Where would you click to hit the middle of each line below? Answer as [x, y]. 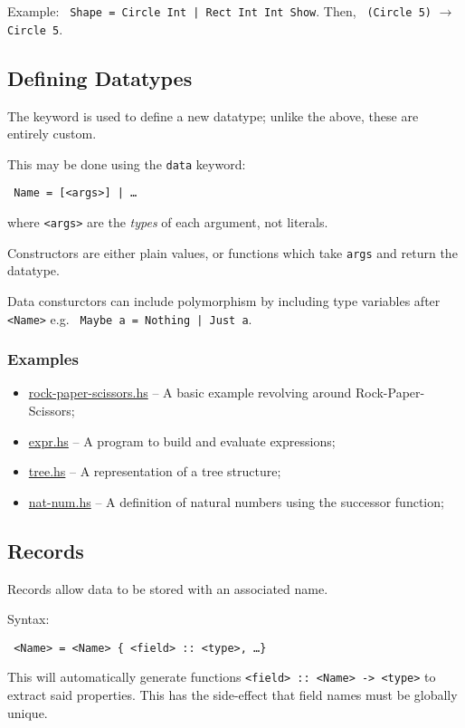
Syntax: [28, 619]
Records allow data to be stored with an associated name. [168, 588]
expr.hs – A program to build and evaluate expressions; [182, 441]
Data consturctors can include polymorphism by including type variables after [224, 300]
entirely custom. [52, 134]
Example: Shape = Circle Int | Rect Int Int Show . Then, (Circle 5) [219, 11]
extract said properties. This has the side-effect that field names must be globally [232, 695]
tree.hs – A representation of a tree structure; [155, 471]
